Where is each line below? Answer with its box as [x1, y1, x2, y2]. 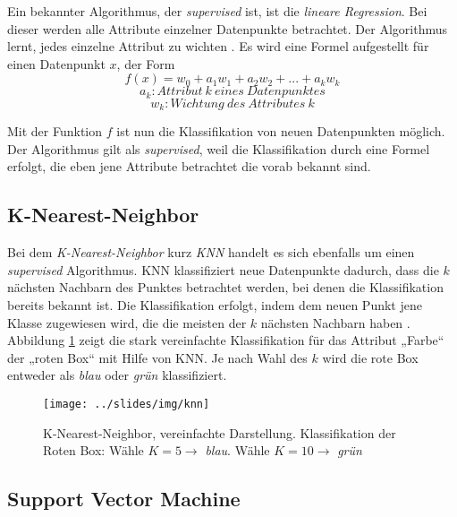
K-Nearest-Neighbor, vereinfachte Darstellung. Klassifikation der [43, 423, 396, 442]
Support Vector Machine [7, 485, 241, 513]
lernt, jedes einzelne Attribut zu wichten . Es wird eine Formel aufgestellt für [7, 37, 429, 56]
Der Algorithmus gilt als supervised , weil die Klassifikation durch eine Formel [7, 139, 430, 158]
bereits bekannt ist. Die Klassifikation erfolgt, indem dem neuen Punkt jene [7, 296, 422, 315]
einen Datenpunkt [7, 54, 106, 73]
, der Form [116, 54, 175, 73]
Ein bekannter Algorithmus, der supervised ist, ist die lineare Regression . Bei [7, 2, 427, 20]
